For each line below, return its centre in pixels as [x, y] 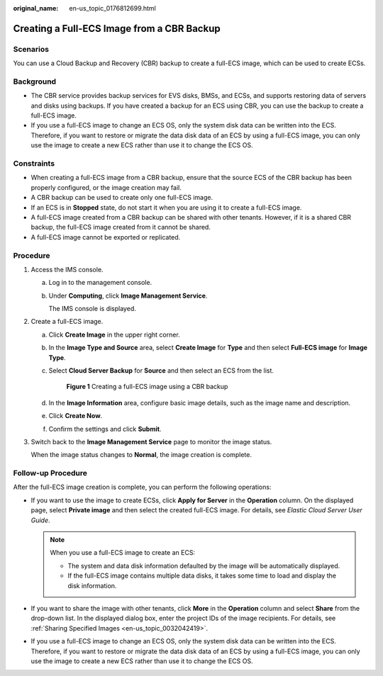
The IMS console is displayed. [92, 309]
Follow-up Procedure [50, 473]
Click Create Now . [76, 416]
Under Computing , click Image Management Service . [128, 295]
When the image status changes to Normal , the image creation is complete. [141, 455]
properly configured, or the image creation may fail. [106, 187]
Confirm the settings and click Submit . [105, 429]
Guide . [40, 520]
